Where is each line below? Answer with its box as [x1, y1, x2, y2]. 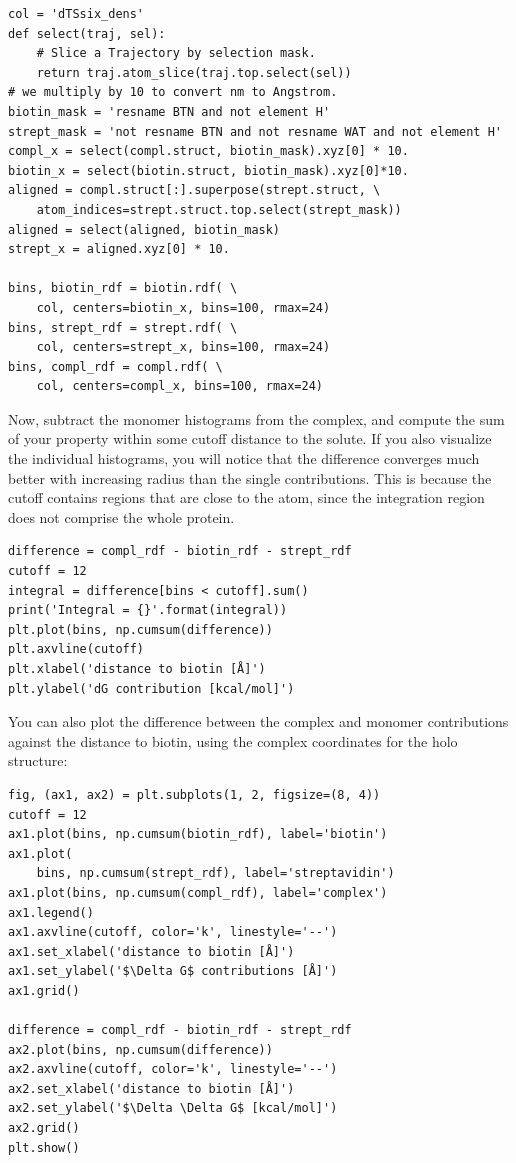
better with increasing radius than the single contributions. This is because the [8, 467, 492, 488]
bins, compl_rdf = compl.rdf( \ [8, 359, 223, 374]
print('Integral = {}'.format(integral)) [8, 603, 288, 618]
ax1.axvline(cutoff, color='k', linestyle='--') [8, 925, 338, 940]
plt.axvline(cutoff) [8, 642, 145, 657]
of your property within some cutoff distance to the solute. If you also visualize [8, 428, 492, 449]
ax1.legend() [8, 905, 94, 920]
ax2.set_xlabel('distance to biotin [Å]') [8, 1081, 295, 1096]
